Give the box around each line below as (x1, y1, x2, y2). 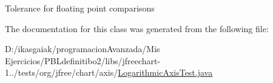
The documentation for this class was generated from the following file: (5, 22, 269, 35)
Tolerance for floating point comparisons (5, 2, 155, 14)
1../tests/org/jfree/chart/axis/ (5, 66, 118, 79)
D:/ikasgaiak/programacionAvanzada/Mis (5, 42, 160, 55)
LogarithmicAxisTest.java (118, 66, 213, 79)
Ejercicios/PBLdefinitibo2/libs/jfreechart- (5, 54, 161, 67)
